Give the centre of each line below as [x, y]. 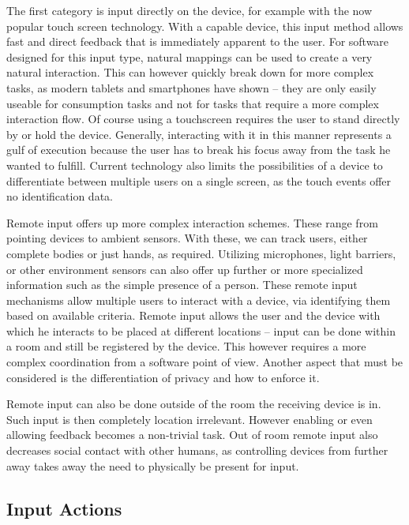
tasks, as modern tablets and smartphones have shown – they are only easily [191, 87]
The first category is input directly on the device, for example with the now [189, 10]
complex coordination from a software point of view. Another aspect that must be [205, 362]
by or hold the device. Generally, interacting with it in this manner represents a [199, 134]
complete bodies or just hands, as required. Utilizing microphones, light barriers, [201, 253]
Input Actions [64, 508]
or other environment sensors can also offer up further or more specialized [185, 269]
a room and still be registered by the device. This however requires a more [186, 346]
